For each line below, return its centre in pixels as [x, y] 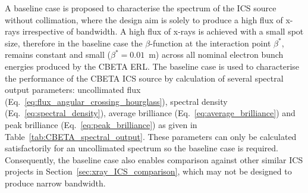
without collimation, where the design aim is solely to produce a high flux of [144, 19]
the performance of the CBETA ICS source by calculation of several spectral [144, 78]
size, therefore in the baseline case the [74, 43]
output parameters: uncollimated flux [73, 90]
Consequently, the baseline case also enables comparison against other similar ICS [154, 159]
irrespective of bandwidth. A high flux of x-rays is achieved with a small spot [163, 31]
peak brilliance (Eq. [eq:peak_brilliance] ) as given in [101, 124]
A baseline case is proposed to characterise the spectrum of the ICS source [141, 8]
